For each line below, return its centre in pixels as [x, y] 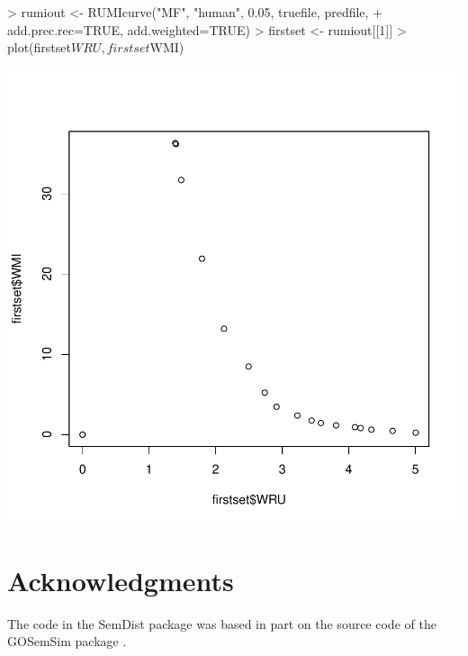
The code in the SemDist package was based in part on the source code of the [222, 623]
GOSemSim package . [67, 641]
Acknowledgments [121, 580]
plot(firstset [39, 47]
